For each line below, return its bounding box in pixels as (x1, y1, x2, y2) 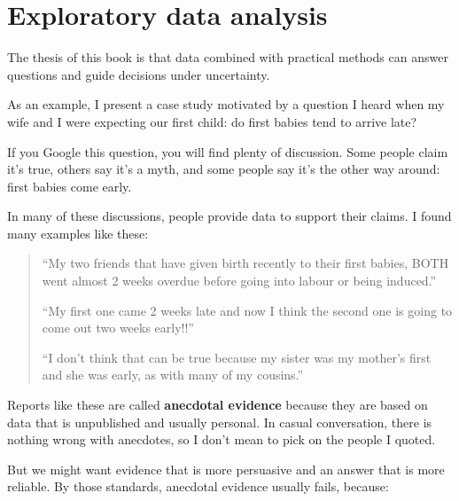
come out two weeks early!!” (42, 318, 194, 337)
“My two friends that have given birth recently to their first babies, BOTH (42, 254, 449, 272)
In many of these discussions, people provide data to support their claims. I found (7, 207, 452, 225)
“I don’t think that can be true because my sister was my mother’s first (42, 348, 432, 366)
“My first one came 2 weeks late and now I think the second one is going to (42, 301, 453, 319)
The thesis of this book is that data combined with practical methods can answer (7, 48, 448, 67)
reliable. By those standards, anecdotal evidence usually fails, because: (7, 477, 389, 496)
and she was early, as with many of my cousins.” (42, 365, 304, 384)
